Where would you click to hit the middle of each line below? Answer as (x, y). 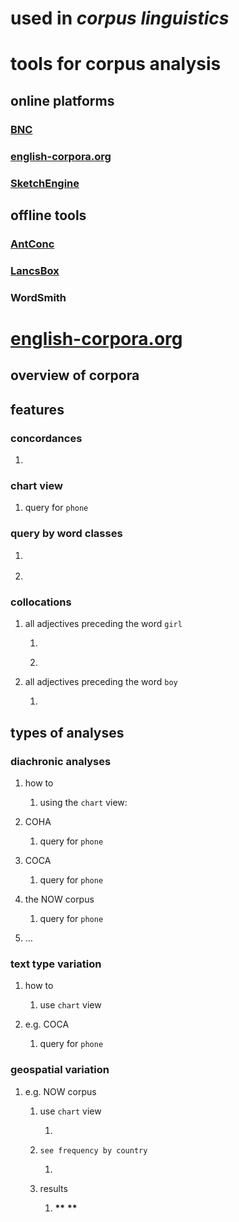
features (37, 409)
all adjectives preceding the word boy (101, 682)
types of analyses (67, 732)
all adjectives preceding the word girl (103, 624)
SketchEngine (45, 183)
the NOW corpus (59, 899)
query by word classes (66, 534)
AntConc (32, 244)
